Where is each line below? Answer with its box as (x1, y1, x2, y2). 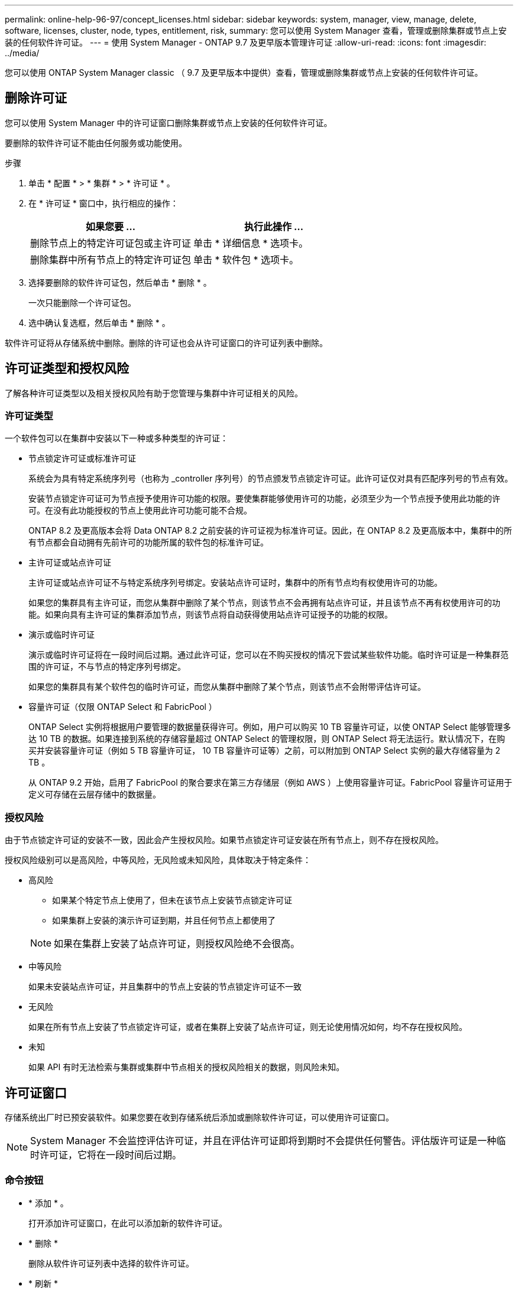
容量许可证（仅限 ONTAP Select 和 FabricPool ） (28, 702, 217, 712)
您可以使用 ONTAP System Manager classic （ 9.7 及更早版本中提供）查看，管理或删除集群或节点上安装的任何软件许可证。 (5, 67, 483, 77)
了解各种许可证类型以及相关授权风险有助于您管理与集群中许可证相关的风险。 (5, 387, 303, 398)
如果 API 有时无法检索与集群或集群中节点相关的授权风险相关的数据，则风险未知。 (28, 1062, 345, 1073)
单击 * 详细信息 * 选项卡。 (193, 237, 309, 249)
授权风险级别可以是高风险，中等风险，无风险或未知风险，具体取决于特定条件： (5, 855, 311, 865)
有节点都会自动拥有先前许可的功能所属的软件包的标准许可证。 (28, 537, 268, 548)
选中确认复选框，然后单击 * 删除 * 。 (28, 317, 170, 328)
